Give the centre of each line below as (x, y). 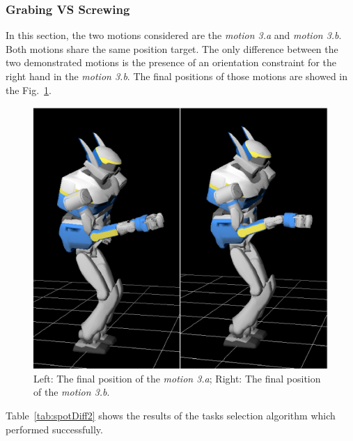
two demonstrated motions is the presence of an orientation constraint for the (171, 62)
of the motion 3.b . (72, 392)
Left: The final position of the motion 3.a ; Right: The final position (177, 378)
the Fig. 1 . (29, 90)
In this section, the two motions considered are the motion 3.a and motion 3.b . (174, 35)
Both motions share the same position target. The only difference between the (172, 48)
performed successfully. (54, 429)
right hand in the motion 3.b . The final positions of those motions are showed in (177, 76)
